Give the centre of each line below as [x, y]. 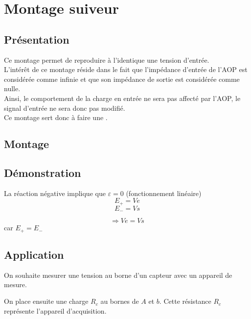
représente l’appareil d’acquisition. [55, 310]
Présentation [37, 39]
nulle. [12, 88]
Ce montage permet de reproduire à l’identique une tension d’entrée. [107, 60]
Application [34, 255]
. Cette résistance [185, 301]
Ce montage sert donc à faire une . [56, 117]
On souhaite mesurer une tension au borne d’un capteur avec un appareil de [118, 275]
